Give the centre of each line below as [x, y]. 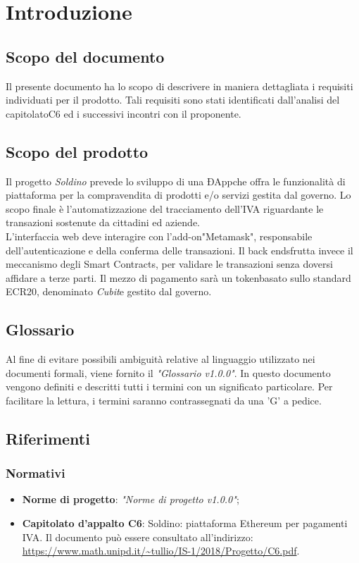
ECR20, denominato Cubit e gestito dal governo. [109, 291]
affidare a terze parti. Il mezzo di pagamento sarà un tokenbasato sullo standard [178, 277]
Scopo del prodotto [77, 151]
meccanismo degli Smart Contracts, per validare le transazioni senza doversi [169, 264]
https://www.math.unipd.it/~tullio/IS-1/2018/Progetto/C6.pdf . [161, 551]
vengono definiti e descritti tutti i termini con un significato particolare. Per [169, 386]
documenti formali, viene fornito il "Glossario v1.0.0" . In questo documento [168, 372]
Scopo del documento [85, 56]
